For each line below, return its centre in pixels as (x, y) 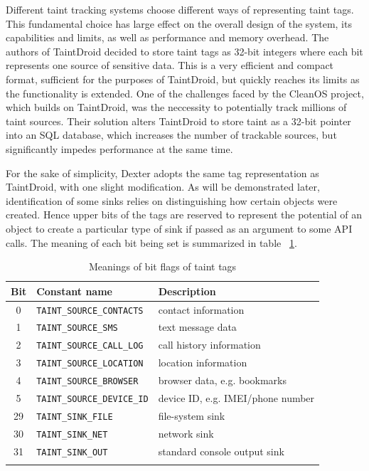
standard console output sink (221, 451)
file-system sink (192, 416)
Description (187, 291)
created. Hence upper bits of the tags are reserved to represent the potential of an (184, 215)
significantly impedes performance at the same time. (119, 148)
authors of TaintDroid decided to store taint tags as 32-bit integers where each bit (184, 51)
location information (203, 362)
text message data (197, 327)
